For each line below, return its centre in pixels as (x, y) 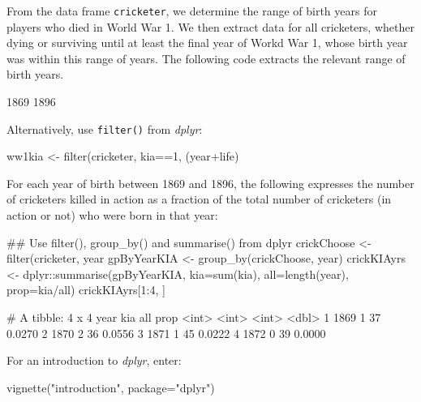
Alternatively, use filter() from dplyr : (105, 128)
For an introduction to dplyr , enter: (94, 360)
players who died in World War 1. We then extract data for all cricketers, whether (210, 26)
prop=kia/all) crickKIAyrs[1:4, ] (86, 290)
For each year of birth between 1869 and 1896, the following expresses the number (210, 183)
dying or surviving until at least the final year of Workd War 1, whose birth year (207, 43)
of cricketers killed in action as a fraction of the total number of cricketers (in (199, 199)
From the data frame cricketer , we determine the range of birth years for (192, 11)
